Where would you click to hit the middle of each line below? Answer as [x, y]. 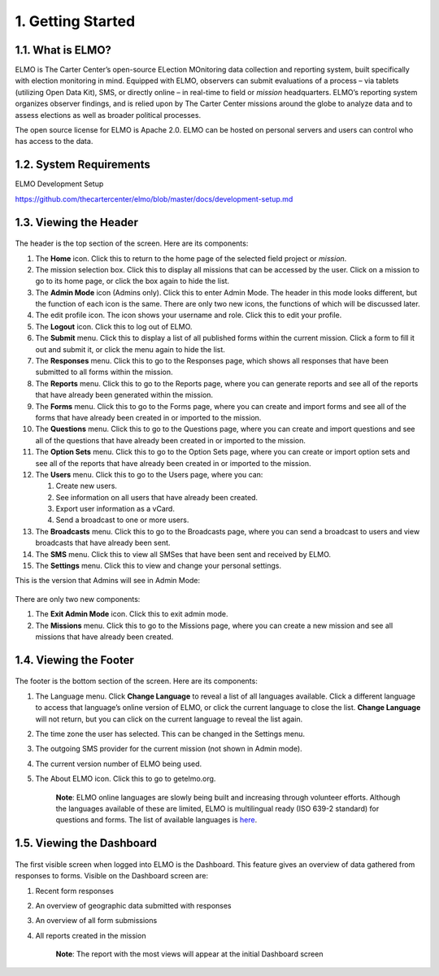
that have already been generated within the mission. [124, 395]
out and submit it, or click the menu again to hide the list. [130, 349]
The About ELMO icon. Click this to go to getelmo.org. [126, 779]
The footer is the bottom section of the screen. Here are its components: [136, 681]
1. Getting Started [75, 21]
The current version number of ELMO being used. [119, 764]
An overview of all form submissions [96, 921]
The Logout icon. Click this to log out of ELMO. [114, 326]
